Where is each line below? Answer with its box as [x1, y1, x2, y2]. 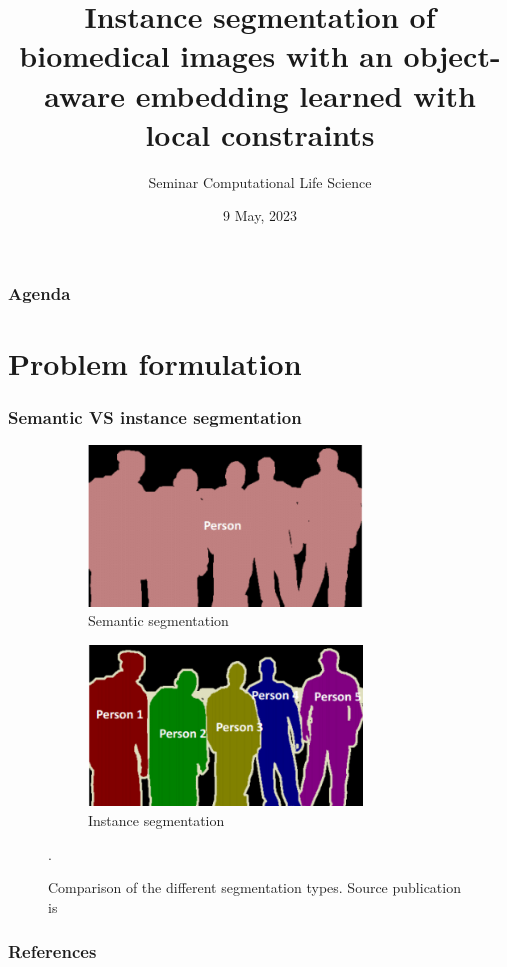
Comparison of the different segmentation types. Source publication [48, 877, 461, 898]
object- [403, 35, 501, 76]
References [8, 939, 97, 964]
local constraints [145, 113, 375, 154]
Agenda [8, 280, 71, 305]
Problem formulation [8, 342, 302, 383]
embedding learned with [135, 74, 476, 115]
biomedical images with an [19, 35, 393, 76]
